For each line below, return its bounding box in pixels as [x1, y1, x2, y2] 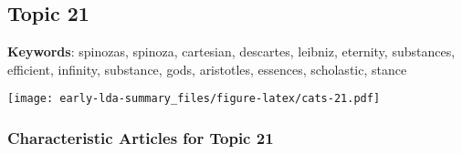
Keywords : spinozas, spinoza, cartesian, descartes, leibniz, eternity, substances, [7, 42, 456, 61]
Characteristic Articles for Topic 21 [7, 126, 274, 149]
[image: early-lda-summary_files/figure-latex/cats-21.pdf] [7, 92, 381, 106]
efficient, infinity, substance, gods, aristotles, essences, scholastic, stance [7, 59, 407, 78]
